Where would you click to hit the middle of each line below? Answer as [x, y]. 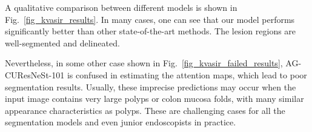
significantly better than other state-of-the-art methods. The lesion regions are [151, 31]
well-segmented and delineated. [62, 42]
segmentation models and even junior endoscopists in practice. [121, 122]
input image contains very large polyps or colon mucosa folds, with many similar [154, 99]
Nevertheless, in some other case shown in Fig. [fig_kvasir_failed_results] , [144, 63]
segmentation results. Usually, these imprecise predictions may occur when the [151, 86]
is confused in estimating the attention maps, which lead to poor [187, 74]
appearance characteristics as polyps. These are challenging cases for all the [145, 110]
